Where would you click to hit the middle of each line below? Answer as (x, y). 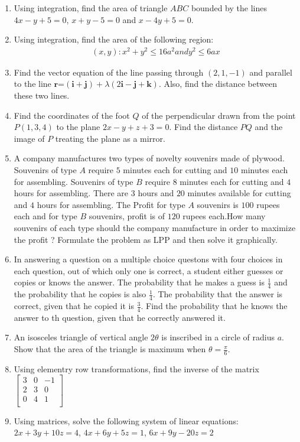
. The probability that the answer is (218, 294)
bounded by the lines (229, 8)
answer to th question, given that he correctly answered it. (120, 317)
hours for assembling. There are (71, 193)
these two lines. (42, 95)
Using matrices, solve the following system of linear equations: (126, 420)
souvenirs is (218, 204)
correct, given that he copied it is (74, 306)
